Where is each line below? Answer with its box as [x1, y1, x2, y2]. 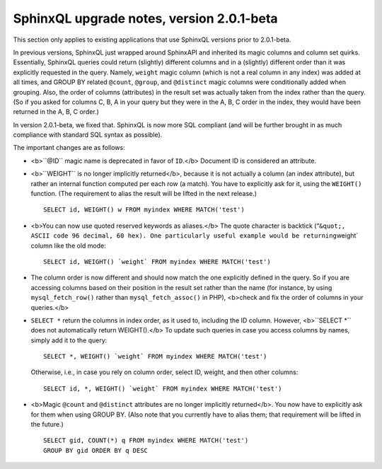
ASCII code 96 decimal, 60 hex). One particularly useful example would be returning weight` [30, 231, 359, 240]
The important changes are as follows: [13, 144, 125, 152]
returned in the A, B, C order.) [13, 108, 99, 116]
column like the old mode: [30, 241, 106, 250]
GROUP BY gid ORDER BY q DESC [43, 446, 149, 454]
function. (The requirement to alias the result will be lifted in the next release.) [30, 190, 257, 198]
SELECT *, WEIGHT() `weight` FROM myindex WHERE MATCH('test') [43, 352, 267, 361]
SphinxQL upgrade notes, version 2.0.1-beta [13, 11, 279, 26]
